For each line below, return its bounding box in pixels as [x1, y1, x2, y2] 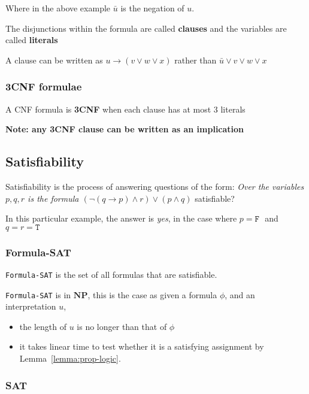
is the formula [28, 192, 79, 204]
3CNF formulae [5, 79, 82, 94]
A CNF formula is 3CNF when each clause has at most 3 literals [5, 102, 246, 115]
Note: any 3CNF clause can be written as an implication [5, 123, 244, 135]
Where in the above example [5, 2, 111, 14]
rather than [174, 53, 217, 66]
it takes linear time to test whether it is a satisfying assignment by [19, 340, 264, 353]
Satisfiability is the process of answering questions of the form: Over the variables [5, 180, 304, 192]
